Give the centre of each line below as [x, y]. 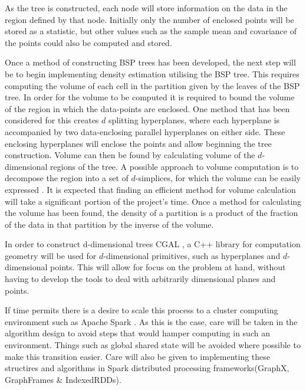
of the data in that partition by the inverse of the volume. [109, 224]
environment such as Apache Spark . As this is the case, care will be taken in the [151, 321]
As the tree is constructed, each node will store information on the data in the [146, 8]
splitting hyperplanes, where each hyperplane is [194, 120]
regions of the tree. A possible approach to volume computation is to [175, 166]
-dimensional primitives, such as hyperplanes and [192, 255]
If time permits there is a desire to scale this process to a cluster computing [142, 310]
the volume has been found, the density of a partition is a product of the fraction [152, 213]
